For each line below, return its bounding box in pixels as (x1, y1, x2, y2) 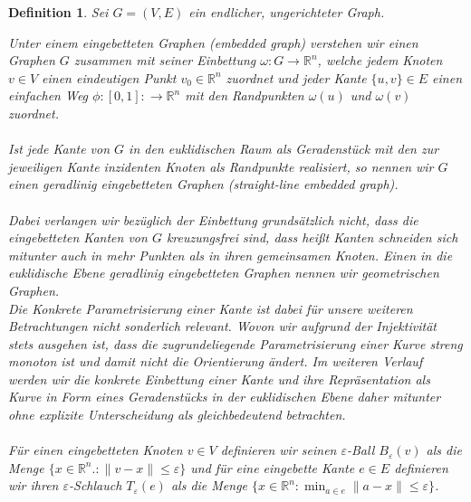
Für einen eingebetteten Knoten (8, 440, 183, 459)
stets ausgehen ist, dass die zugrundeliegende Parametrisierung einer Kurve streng (8, 334, 463, 353)
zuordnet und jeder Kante (226, 68, 367, 87)
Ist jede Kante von (8, 139, 111, 158)
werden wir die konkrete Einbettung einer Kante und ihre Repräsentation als (8, 369, 430, 388)
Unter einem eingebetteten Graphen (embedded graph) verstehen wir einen (8, 33, 418, 52)
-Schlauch (69, 476, 122, 495)
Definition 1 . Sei (8, 3, 109, 21)
